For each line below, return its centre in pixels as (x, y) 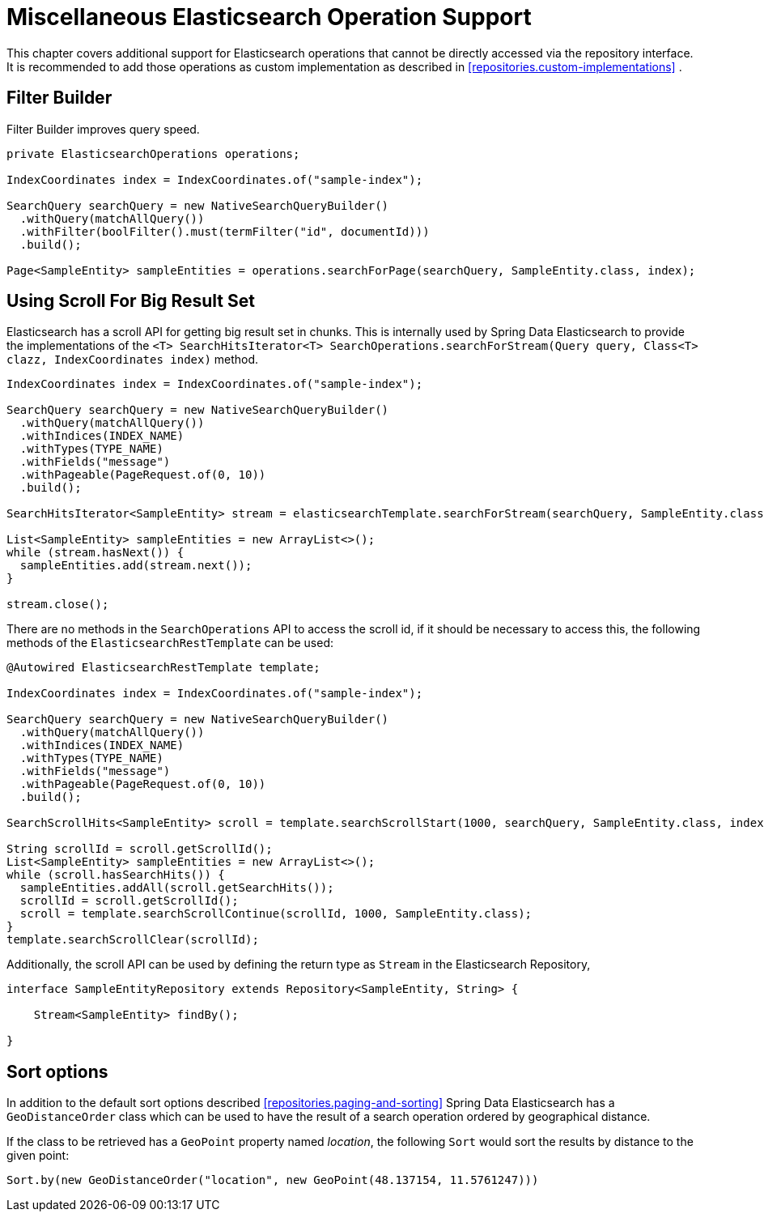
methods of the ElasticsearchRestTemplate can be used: (170, 643)
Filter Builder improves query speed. (103, 129)
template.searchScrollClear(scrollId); (133, 940)
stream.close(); (58, 605)
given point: (38, 1156)
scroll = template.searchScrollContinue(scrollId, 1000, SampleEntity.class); (276, 914)
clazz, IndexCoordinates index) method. (133, 360)
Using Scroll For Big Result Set (131, 301)
